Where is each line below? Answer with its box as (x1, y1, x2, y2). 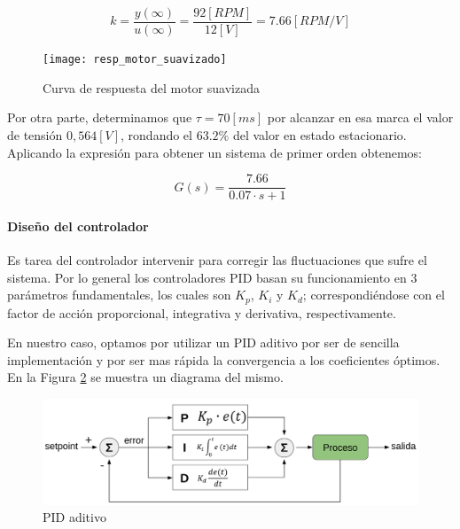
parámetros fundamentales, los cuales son (7, 285, 231, 304)
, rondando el (121, 125, 192, 144)
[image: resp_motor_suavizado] (43, 53, 227, 66)
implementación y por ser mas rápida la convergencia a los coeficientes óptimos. (7, 350, 441, 369)
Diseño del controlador (7, 216, 149, 235)
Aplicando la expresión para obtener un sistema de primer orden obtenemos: (7, 143, 422, 161)
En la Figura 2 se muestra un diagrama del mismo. (7, 368, 284, 386)
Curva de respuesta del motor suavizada (43, 78, 260, 97)
